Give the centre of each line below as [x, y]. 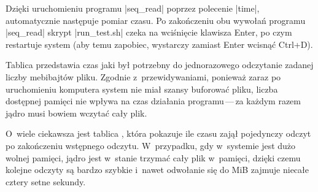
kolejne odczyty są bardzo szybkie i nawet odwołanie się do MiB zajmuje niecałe [157, 170]
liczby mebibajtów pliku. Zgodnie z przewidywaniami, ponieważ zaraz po [143, 76]
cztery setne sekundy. [46, 181]
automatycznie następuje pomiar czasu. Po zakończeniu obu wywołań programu [156, 20]
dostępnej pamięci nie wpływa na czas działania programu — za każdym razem [153, 101]
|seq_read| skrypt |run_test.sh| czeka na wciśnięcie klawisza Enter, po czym [149, 32]
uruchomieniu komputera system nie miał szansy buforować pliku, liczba [142, 89]
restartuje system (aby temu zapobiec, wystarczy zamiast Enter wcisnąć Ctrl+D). [159, 44]
